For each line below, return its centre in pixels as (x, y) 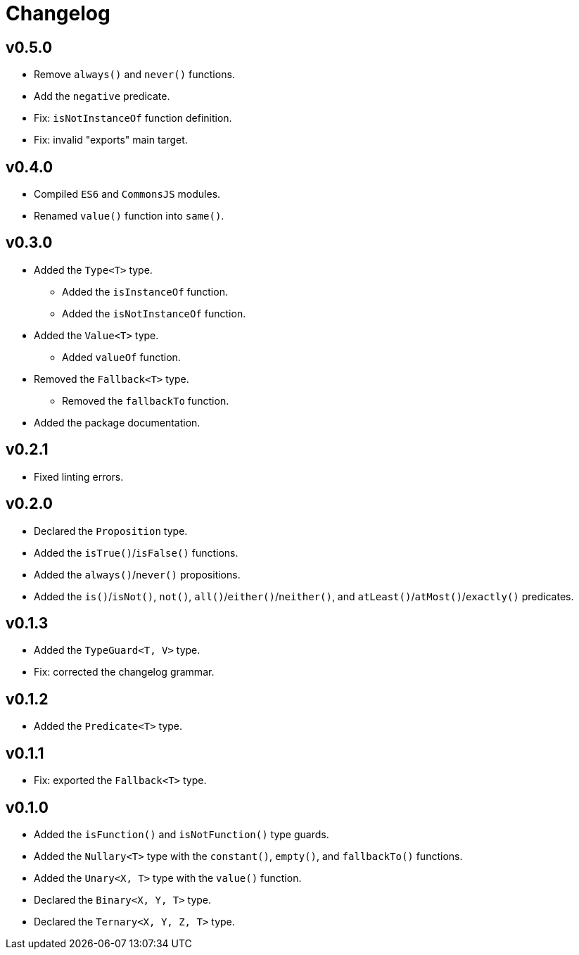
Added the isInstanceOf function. (145, 291)
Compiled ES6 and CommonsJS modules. (127, 194)
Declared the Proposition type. (111, 531)
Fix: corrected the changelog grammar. (124, 672)
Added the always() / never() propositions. (137, 574)
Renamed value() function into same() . (129, 216)
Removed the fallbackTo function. (146, 400)
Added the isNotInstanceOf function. (154, 313)
